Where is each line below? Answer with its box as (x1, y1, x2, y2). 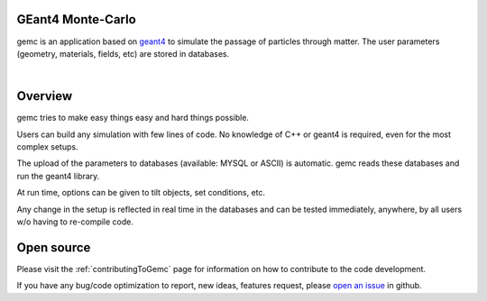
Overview (16, 88, 73, 104)
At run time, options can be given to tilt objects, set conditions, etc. (16, 187, 266, 198)
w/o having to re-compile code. (16, 216, 134, 227)
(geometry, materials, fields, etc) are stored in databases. (16, 48, 230, 59)
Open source (16, 240, 91, 255)
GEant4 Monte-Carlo (16, 12, 137, 27)
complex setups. (16, 141, 78, 152)
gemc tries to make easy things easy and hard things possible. (16, 113, 250, 123)
